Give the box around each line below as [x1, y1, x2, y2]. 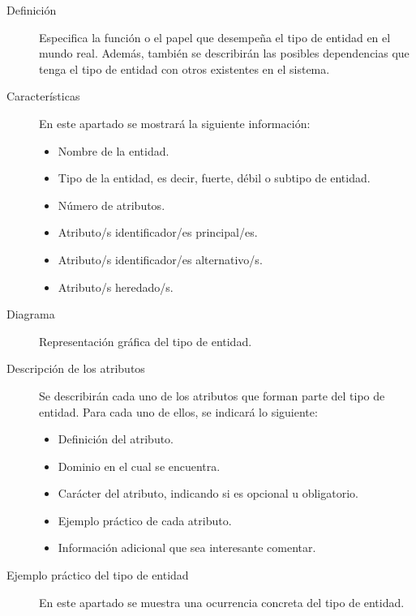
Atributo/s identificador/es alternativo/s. [58, 250, 263, 267]
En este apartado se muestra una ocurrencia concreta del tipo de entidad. [39, 593, 405, 610]
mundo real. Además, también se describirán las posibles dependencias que [39, 45, 410, 62]
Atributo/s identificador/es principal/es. [58, 224, 258, 241]
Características [6, 88, 80, 105]
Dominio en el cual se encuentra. [58, 457, 221, 474]
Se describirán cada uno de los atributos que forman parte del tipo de [39, 387, 385, 404]
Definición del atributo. [58, 430, 174, 447]
